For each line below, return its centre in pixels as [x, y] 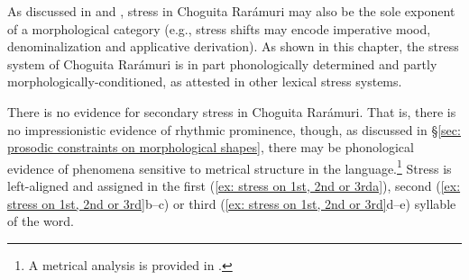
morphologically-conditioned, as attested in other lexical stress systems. [205, 81]
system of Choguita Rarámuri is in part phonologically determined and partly [222, 63]
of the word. [41, 221]
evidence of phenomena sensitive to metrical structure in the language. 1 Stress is [230, 167]
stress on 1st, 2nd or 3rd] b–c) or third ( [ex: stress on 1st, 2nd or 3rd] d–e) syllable [232, 203]
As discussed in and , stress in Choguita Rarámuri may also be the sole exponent [231, 11]
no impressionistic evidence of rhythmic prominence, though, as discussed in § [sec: [234, 129]
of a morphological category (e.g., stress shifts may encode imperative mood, [219, 28]
